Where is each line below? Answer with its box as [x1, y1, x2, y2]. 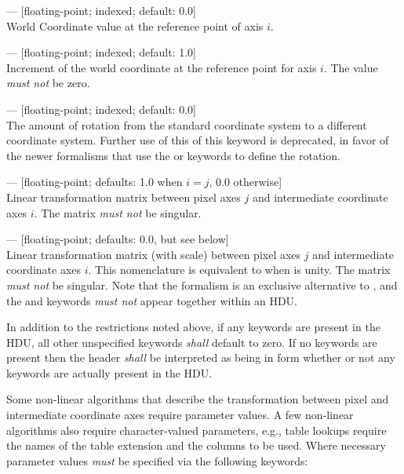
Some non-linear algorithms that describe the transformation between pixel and [6, 391, 389, 407]
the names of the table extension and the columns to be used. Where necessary [6, 437, 386, 454]
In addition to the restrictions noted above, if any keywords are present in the [6, 319, 380, 335]
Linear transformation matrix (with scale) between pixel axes [6, 246, 301, 262]
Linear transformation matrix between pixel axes [6, 188, 241, 205]
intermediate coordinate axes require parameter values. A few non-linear [6, 407, 354, 423]
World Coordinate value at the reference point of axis [6, 17, 264, 34]
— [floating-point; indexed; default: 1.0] [6, 44, 196, 60]
